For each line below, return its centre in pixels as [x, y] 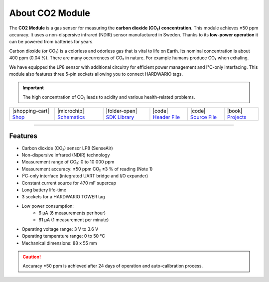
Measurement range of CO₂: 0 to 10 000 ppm [68, 162]
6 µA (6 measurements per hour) [72, 213]
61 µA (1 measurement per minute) [74, 220]
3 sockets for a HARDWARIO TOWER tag [63, 197]
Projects [237, 117]
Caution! [32, 257]
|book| [235, 111]
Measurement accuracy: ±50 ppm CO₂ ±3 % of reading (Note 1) [87, 169]
